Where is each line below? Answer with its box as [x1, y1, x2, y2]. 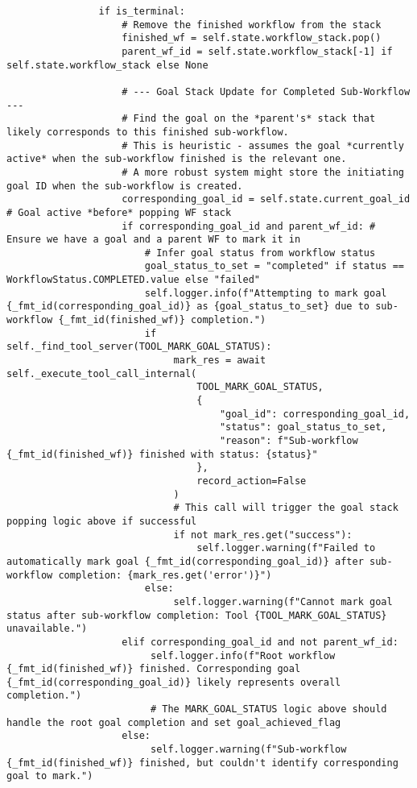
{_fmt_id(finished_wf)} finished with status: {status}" [6, 448, 318, 460]
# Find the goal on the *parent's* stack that [122, 113, 376, 125]
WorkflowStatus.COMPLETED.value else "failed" [6, 274, 260, 286]
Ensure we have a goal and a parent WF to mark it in [6, 234, 301, 246]
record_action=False [196, 475, 307, 487]
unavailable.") [6, 623, 88, 635]
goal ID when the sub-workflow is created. [6, 180, 243, 192]
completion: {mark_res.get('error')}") [58, 569, 272, 581]
